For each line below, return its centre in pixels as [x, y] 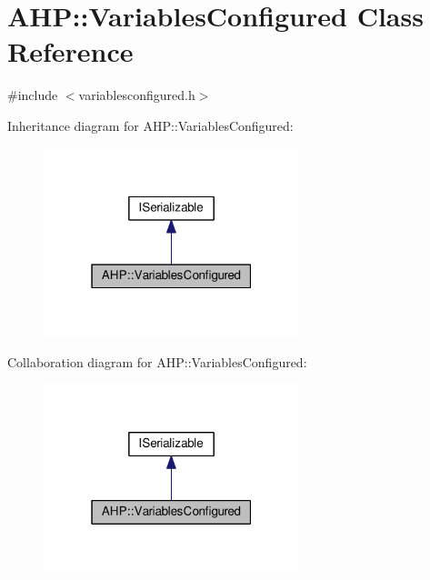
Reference [70, 51]
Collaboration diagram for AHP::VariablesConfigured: [157, 361]
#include [33, 95]
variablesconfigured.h [137, 95]
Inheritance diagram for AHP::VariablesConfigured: [150, 125]
